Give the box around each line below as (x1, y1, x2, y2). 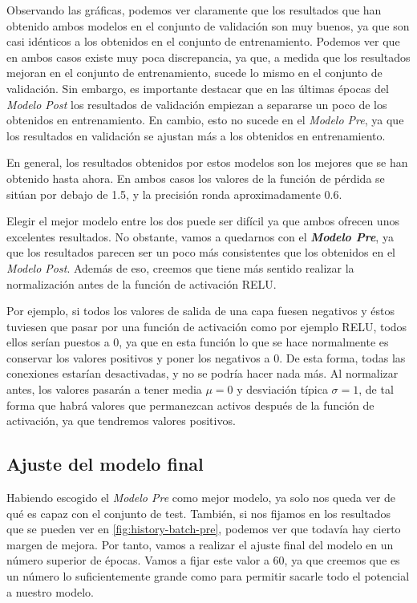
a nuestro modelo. (6, 583, 95, 600)
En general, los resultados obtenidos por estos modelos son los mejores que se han (6, 154, 408, 171)
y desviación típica (237, 381, 328, 398)
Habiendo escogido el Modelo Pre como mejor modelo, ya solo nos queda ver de (6, 489, 396, 506)
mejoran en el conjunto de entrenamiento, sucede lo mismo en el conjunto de (6, 64, 383, 81)
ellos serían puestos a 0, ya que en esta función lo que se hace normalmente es (6, 334, 389, 350)
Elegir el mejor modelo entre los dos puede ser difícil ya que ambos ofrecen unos (6, 212, 399, 229)
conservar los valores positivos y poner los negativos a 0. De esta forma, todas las (6, 349, 406, 366)
